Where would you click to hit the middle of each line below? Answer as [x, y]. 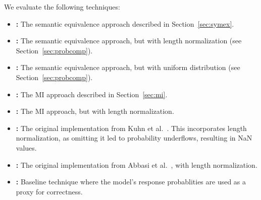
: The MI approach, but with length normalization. [95, 111]
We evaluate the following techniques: [62, 7]
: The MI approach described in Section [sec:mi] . [92, 94]
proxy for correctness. [49, 191]
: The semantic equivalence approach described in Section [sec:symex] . [125, 23]
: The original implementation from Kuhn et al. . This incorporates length [131, 128]
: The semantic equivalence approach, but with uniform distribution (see [128, 67]
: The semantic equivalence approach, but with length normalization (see [129, 41]
